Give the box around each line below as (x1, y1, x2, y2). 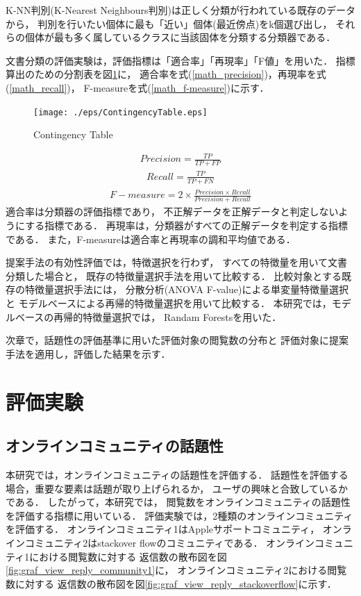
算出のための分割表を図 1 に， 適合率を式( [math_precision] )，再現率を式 (6, 67, 326, 81)
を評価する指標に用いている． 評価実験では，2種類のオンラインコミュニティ (6, 508, 353, 522)
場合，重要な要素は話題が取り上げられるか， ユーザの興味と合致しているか (6, 481, 349, 495)
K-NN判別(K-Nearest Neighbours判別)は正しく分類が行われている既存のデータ (6, 3, 355, 17)
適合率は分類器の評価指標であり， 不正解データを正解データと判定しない (6, 204, 339, 219)
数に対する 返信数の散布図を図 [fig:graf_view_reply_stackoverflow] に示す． (6, 576, 337, 590)
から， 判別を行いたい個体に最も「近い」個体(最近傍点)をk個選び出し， (6, 16, 333, 31)
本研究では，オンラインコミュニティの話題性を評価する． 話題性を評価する (6, 467, 349, 481)
